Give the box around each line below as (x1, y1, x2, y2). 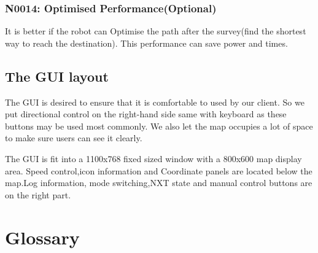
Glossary (5, 224, 80, 249)
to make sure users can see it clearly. (5, 131, 142, 144)
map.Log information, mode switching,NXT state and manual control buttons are (5, 176, 312, 189)
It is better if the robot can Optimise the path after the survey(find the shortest (5, 25, 306, 37)
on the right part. (5, 188, 71, 201)
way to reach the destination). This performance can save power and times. (5, 36, 288, 49)
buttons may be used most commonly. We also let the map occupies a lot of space (5, 119, 313, 132)
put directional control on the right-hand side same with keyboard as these (5, 107, 287, 120)
